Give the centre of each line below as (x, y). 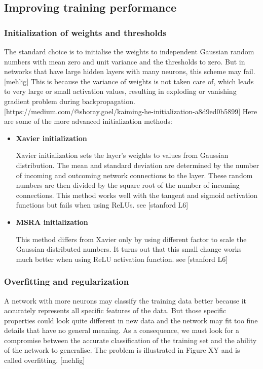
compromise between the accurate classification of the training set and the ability (130, 340)
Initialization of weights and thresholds (85, 32)
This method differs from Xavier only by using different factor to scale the (131, 239)
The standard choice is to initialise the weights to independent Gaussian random (129, 51)
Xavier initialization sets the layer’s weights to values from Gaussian (122, 155)
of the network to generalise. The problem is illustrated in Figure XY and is (122, 350)
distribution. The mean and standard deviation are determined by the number (138, 165)
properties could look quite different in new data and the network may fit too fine (131, 320)
